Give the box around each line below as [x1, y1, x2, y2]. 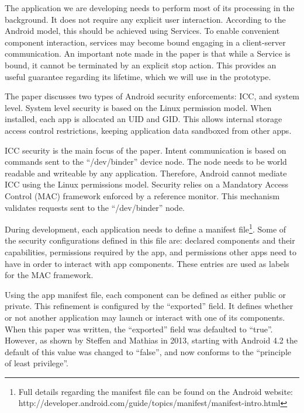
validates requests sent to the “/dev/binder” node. [5, 201, 185, 213]
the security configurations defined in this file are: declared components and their [5, 234, 295, 247]
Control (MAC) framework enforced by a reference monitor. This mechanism [5, 189, 280, 202]
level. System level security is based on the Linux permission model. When [5, 101, 272, 113]
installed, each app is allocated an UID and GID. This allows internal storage [5, 113, 282, 125]
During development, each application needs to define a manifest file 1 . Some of [5, 221, 286, 235]
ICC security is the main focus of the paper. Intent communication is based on [5, 144, 286, 156]
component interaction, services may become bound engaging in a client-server [5, 36, 286, 48]
